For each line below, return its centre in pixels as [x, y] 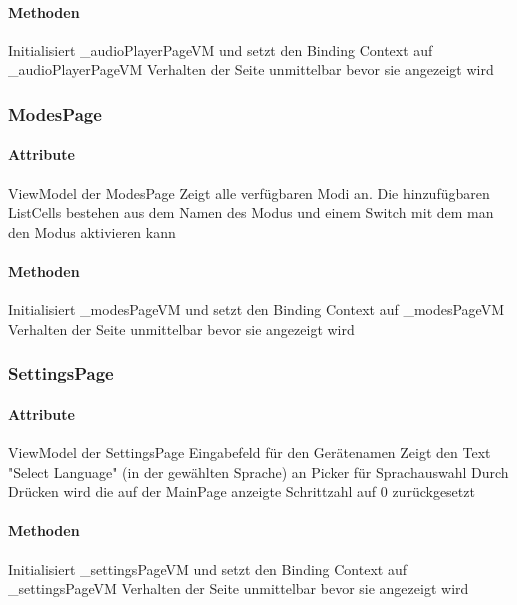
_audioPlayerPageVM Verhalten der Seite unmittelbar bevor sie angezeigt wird [251, 69]
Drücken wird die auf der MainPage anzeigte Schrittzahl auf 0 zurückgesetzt [241, 491]
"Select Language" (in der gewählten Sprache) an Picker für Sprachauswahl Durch [258, 471]
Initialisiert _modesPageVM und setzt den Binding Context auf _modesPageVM [256, 309]
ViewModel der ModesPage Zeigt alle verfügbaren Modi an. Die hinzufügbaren [249, 192]
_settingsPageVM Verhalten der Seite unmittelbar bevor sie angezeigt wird [238, 588]
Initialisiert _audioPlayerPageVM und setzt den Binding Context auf [220, 49]
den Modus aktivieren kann [92, 231]
